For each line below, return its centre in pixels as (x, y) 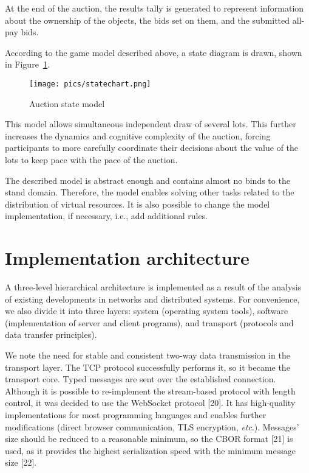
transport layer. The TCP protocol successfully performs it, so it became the (148, 367)
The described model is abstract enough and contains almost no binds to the (148, 180)
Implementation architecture (127, 258)
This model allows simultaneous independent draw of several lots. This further (151, 124)
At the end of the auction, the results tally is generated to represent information (154, 8)
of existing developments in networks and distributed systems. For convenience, (152, 299)
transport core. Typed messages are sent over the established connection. (141, 379)
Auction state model (67, 103)
